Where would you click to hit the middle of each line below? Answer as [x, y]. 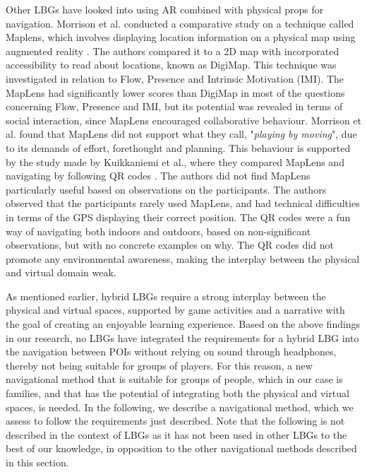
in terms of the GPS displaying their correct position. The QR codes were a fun [178, 217]
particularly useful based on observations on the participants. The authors [166, 189]
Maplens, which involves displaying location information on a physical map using [181, 37]
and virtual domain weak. [61, 272]
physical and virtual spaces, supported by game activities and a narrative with [175, 310]
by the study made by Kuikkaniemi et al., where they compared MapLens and [175, 161]
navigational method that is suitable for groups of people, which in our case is [174, 379]
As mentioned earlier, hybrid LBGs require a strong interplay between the [166, 296]
